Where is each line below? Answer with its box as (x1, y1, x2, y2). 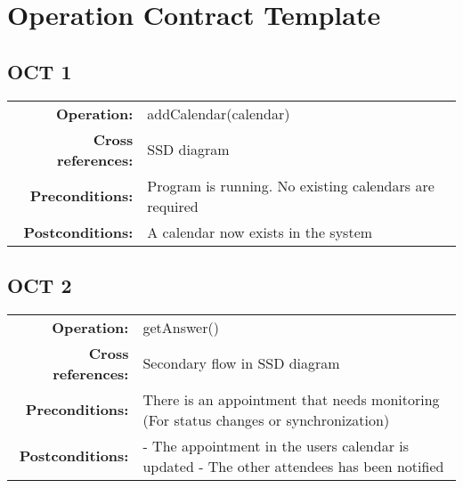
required (147, 195, 199, 216)
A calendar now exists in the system (147, 221, 373, 242)
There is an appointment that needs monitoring (142, 388, 440, 410)
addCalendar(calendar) (147, 102, 290, 124)
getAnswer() (142, 316, 219, 338)
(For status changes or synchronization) (142, 409, 390, 430)
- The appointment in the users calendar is (142, 435, 409, 456)
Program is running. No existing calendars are (147, 175, 435, 196)
